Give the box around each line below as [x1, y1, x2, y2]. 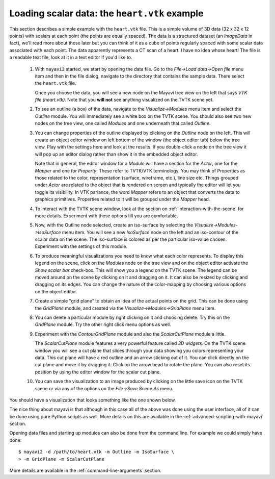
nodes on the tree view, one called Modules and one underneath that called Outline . [35, 120, 211, 127]
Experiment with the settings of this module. [35, 243, 127, 249]
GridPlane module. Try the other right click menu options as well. [35, 321, 171, 327]
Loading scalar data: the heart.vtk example [9, 8, 204, 19]
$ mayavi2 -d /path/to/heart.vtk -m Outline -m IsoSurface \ [18, 449, 174, 455]
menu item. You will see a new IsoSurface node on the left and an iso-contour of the [62, 229, 239, 235]
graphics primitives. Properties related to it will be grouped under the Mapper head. [35, 196, 210, 203]
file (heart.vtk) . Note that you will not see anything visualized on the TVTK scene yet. [35, 97, 214, 103]
